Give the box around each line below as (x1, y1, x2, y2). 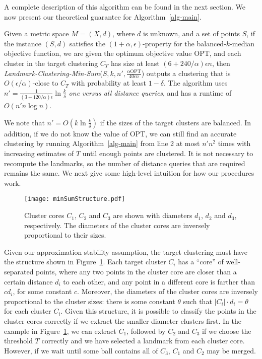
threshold (4, 335, 33, 346)
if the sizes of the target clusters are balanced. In (100, 117, 251, 127)
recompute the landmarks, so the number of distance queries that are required (4, 158, 245, 168)
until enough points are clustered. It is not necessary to (82, 148, 253, 159)
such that (183, 296, 212, 306)
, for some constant (13, 286, 72, 297)
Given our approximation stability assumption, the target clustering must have (4, 246, 247, 257)
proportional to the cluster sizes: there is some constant (4, 296, 175, 306)
